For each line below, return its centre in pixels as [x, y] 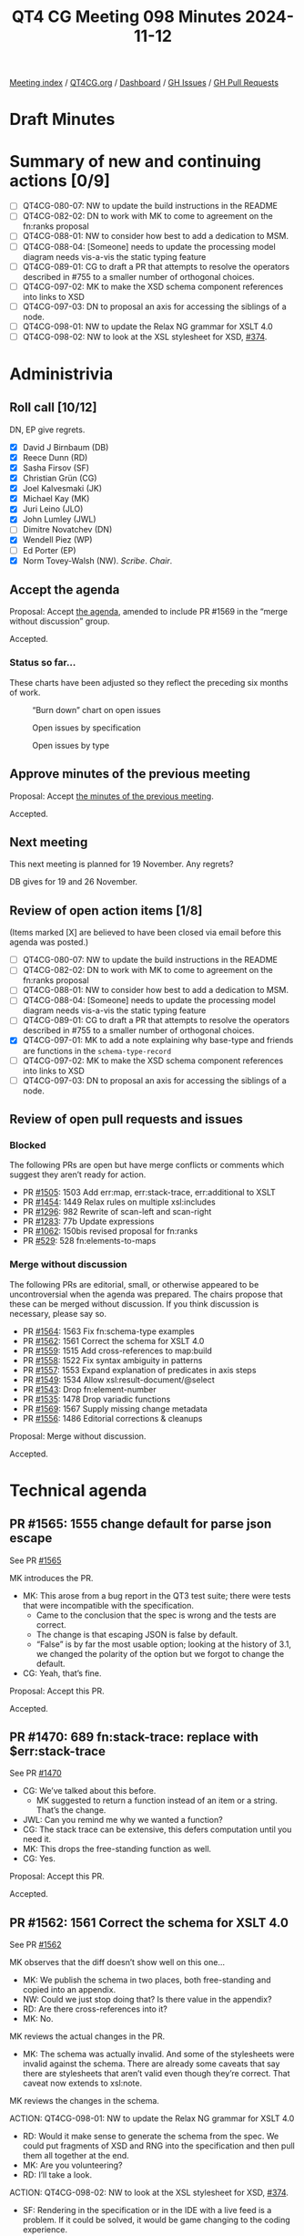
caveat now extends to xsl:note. [82, 2083]
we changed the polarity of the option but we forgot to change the [160, 1653]
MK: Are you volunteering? [72, 2165]
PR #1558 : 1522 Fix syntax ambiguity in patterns [112, 1360]
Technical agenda [78, 1491]
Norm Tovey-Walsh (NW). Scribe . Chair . [97, 560]
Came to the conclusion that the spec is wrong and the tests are [156, 1615]
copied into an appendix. [69, 1990]
